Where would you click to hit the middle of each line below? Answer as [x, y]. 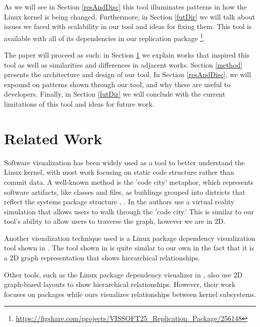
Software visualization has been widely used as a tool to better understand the [124, 162]
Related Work [53, 138]
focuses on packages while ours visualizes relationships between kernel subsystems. [130, 294]
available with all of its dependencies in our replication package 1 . [104, 37]
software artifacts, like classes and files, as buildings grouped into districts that [125, 192]
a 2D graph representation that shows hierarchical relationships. [102, 258]
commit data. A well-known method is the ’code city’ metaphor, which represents [129, 182]
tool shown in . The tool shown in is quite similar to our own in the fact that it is [129, 248]
